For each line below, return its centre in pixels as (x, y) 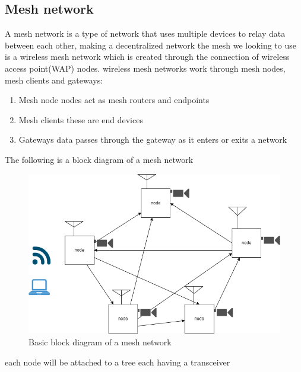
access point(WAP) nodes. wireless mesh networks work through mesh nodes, (145, 68)
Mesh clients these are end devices (81, 119)
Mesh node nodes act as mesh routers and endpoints (114, 100)
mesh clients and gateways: (54, 80)
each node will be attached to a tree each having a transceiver (118, 362)
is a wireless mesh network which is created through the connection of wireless (147, 57)
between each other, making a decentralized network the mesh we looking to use (150, 45)
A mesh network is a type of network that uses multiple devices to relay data (145, 33)
